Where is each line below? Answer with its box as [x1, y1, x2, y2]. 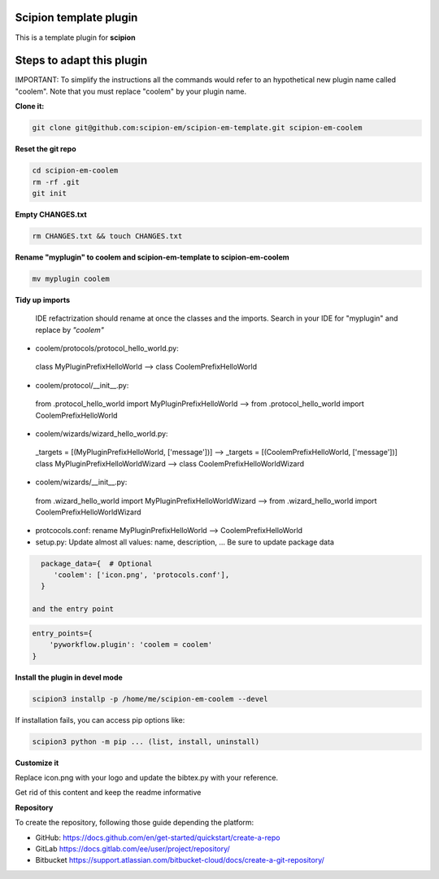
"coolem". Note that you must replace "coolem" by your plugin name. [15, 86, 247, 96]
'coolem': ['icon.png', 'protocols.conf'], [53, 571, 230, 579]
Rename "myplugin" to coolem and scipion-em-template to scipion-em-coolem [15, 252, 289, 262]
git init [32, 188, 67, 198]
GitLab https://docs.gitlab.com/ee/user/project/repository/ [35, 843, 231, 854]
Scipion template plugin [15, 11, 138, 24]
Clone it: [15, 102, 45, 112]
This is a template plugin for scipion [15, 33, 136, 42]
